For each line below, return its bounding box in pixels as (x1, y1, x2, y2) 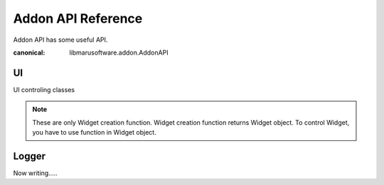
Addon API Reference (13, 11, 143, 26)
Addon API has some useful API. (13, 35, 108, 44)
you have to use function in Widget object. (32, 128, 156, 137)
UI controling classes (13, 85, 75, 94)
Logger (13, 150, 46, 162)
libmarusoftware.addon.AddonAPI (69, 48, 169, 57)
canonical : (13, 48, 46, 57)
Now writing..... (13, 169, 58, 177)
